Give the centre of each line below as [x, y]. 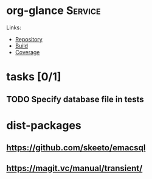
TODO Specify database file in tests [75, 99]
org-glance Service [54, 11]
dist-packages [44, 125]
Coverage [27, 52]
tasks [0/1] [34, 77]
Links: [14, 27]
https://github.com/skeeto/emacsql [76, 148]
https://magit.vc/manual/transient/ [74, 168]
